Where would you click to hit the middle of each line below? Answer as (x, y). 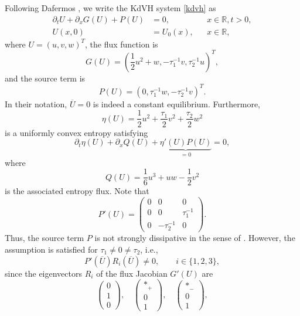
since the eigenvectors (43, 273)
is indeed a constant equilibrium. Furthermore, (176, 103)
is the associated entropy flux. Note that (77, 191)
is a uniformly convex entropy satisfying (76, 132)
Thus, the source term (45, 238)
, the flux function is (122, 44)
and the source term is (45, 78)
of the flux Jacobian (132, 273)
